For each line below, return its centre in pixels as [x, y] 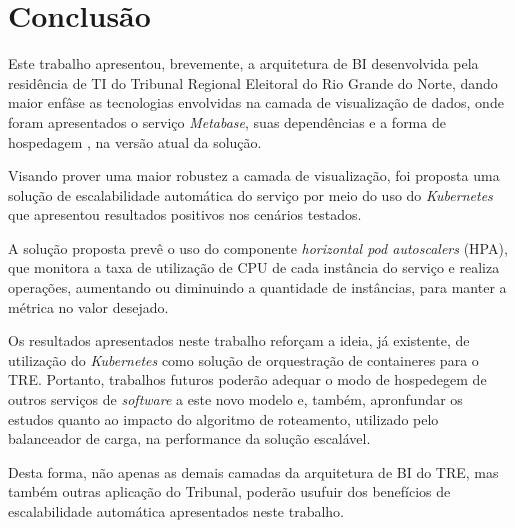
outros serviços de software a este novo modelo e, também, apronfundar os [235, 399]
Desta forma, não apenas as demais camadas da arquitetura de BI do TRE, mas [253, 471]
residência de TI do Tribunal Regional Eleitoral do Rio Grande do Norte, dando [253, 82]
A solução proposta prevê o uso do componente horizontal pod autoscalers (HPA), [258, 247]
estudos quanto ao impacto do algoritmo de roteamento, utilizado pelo [223, 418]
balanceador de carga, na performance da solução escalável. [189, 438]
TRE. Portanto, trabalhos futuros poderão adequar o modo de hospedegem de [247, 379]
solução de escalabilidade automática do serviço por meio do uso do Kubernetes [250, 194]
